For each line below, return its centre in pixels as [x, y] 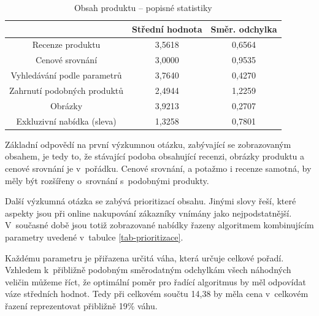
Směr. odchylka [244, 29]
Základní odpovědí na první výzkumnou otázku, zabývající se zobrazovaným [148, 144]
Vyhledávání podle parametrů [66, 75]
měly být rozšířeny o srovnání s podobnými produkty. [107, 180]
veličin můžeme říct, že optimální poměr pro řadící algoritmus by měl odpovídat [156, 281]
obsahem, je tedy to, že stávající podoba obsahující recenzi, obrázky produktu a [155, 156]
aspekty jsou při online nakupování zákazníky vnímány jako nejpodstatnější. [148, 213]
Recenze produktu [66, 44]
